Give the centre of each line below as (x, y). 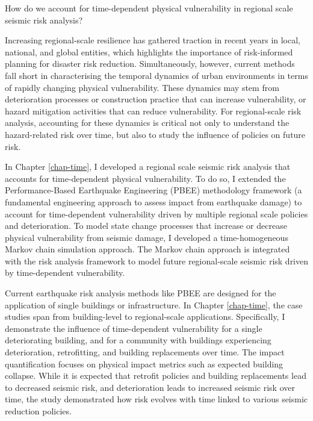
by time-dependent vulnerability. (65, 273)
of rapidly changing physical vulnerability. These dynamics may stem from (142, 87)
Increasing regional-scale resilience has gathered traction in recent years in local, (153, 40)
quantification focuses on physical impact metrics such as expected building (144, 363)
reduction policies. (38, 411)
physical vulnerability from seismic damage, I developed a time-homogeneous (147, 237)
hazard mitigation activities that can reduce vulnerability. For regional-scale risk (153, 111)
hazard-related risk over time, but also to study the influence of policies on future (155, 134)
